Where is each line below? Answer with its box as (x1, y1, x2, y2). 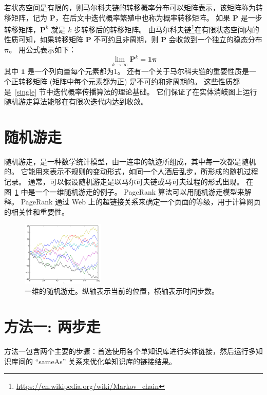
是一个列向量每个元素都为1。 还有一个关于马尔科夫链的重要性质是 (27, 66, 250, 77)
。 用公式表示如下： (9, 44, 77, 55)
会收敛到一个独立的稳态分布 (168, 34, 262, 45)
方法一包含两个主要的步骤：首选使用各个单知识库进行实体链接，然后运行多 (4, 346, 256, 356)
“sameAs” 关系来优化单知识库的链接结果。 (35, 355, 176, 366)
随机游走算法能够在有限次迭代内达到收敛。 (4, 96, 148, 107)
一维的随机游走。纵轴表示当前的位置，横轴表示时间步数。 (25, 286, 219, 296)
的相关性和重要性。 (4, 206, 69, 217)
